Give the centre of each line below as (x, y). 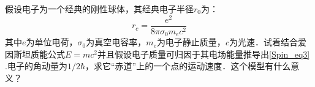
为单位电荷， (52, 42)
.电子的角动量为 (36, 66)
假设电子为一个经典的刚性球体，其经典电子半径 (99, 9)
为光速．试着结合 (263, 42)
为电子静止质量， (191, 42)
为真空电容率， (116, 42)
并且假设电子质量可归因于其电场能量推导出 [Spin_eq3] (204, 54)
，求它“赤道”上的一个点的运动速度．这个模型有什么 (188, 66)
